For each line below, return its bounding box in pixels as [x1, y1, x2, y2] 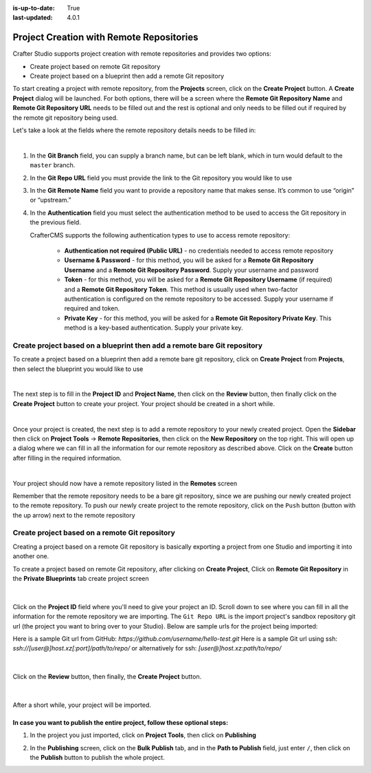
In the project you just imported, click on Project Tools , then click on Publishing [30, 731, 257, 739]
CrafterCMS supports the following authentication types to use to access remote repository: [30, 231, 291, 239]
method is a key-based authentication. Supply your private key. [64, 324, 243, 332]
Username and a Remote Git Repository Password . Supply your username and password [64, 266, 319, 274]
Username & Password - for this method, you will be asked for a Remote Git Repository [64, 256, 314, 264]
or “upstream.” [30, 196, 71, 204]
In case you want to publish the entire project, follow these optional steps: [12, 718, 229, 726]
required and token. [64, 304, 120, 313]
